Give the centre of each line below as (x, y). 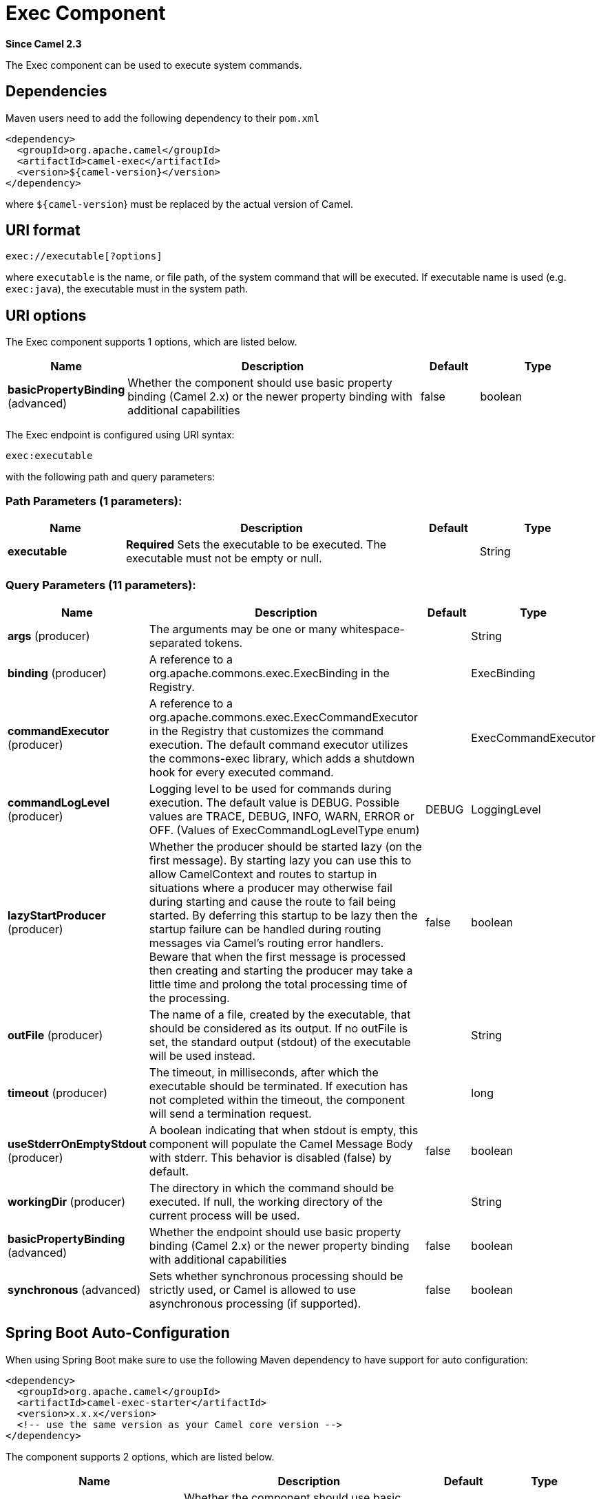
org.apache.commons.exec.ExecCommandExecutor (283, 717)
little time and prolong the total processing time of (278, 984)
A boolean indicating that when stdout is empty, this (284, 1130)
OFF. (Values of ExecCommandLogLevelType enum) (284, 830)
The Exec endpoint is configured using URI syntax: (120, 435)
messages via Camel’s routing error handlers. (266, 943)
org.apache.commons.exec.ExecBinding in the (269, 673)
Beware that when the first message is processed (277, 956)
